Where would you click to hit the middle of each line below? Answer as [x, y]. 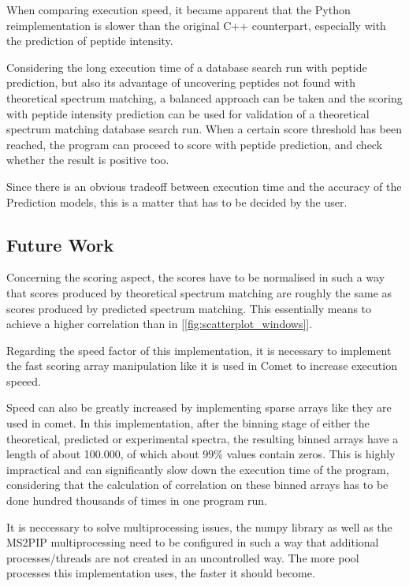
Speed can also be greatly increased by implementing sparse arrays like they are [199, 407]
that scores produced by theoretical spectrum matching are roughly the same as [199, 292]
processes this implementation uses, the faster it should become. [161, 573]
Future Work [60, 244]
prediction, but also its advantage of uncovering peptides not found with [181, 82]
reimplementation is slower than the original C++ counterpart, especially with [196, 25]
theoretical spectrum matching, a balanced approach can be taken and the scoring [204, 97]
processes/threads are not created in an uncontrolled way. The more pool [183, 557]
